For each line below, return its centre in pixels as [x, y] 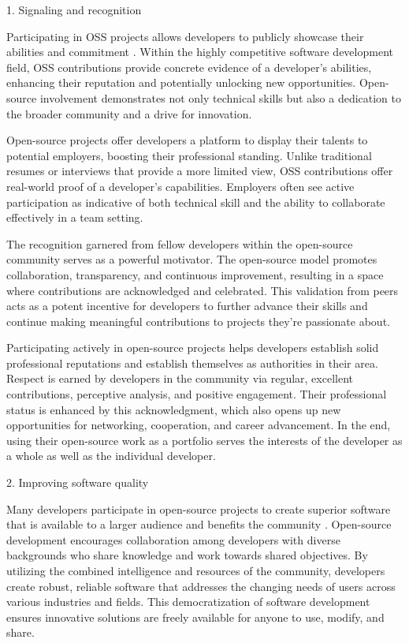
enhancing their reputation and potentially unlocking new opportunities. [181, 82]
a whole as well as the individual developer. [111, 456]
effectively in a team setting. [75, 217]
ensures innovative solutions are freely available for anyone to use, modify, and [195, 617]
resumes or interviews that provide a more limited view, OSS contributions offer [200, 171]
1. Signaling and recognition [74, 9]
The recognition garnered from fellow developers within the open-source [180, 243]
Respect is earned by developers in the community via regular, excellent [180, 378]
